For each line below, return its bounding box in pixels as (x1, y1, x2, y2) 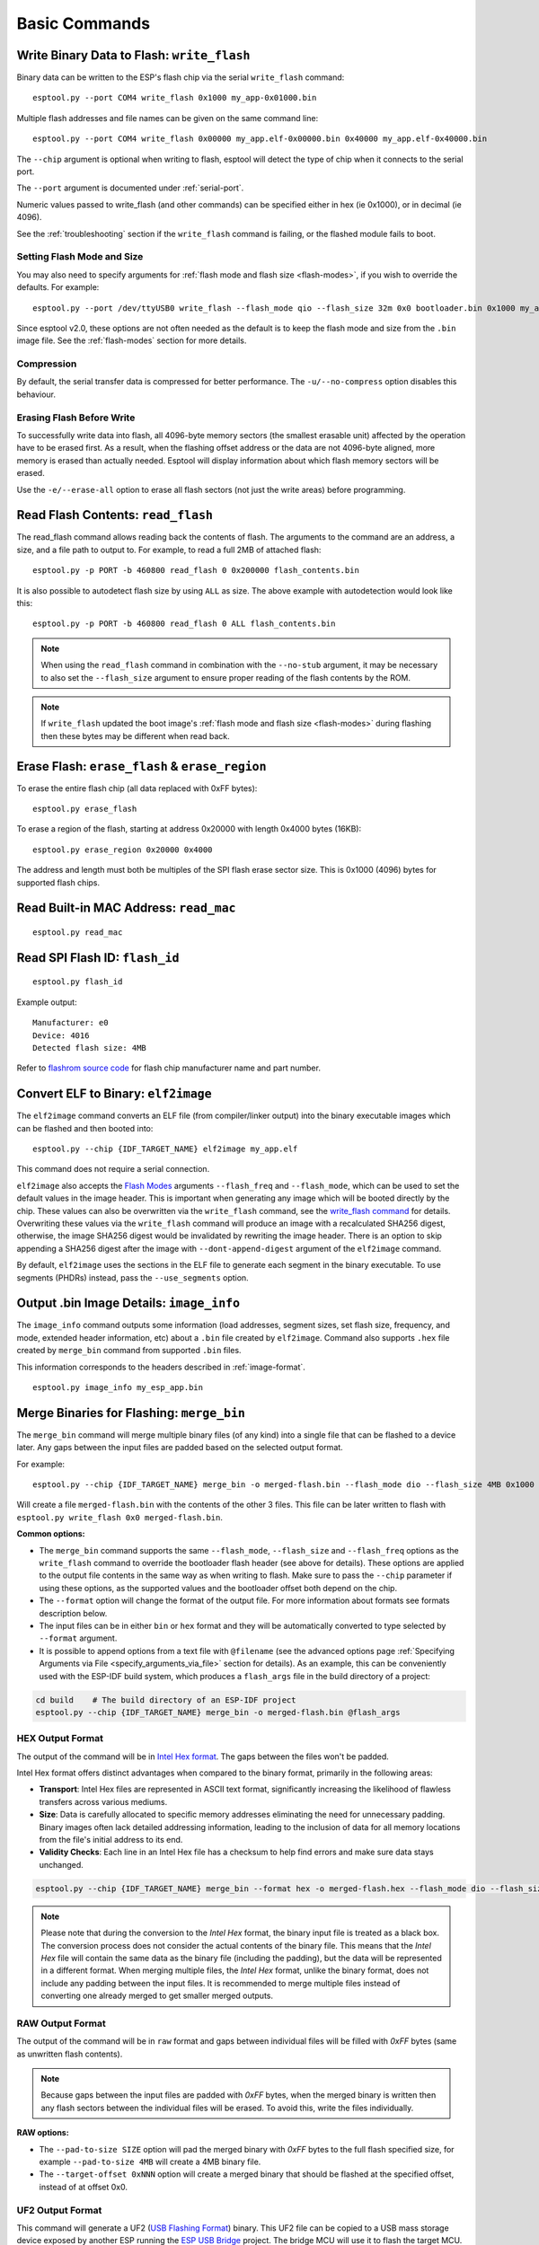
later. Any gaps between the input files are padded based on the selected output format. (16, 1442, 343, 1453)
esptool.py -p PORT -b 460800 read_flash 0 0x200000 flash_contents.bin (32, 566, 359, 576)
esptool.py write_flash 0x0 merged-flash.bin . (16, 1511, 224, 1522)
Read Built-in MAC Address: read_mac (16, 901, 236, 916)
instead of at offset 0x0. (39, 2181, 128, 2192)
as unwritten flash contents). (16, 2048, 123, 2059)
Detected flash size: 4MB (32, 1043, 147, 1052)
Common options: (16, 1528, 85, 1539)
